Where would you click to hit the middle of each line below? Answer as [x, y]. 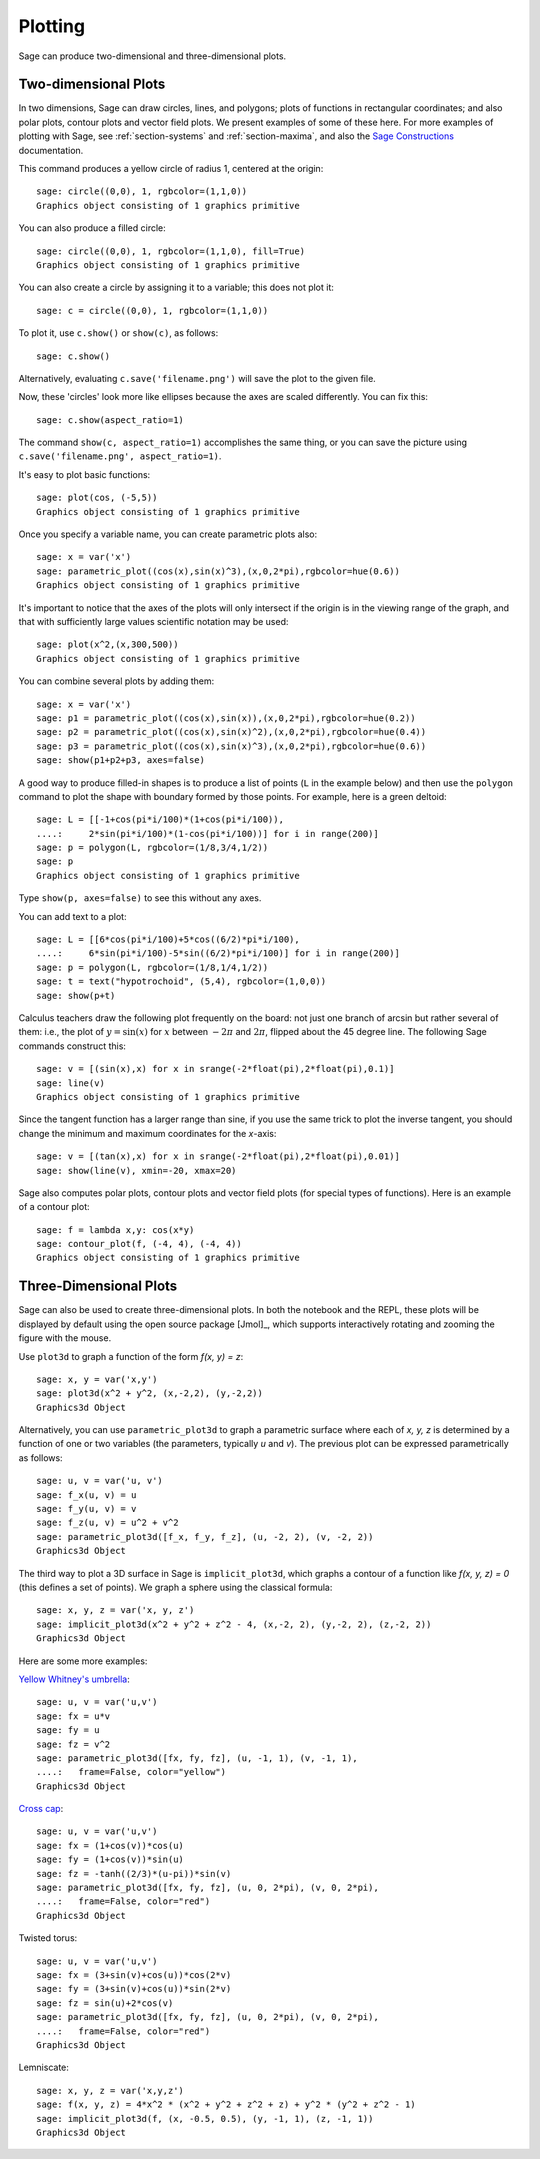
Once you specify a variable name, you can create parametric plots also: [168, 534]
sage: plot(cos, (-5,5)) [97, 498]
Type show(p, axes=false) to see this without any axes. [140, 898]
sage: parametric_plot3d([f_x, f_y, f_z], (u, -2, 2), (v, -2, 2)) [205, 1536]
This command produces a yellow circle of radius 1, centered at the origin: [171, 169]
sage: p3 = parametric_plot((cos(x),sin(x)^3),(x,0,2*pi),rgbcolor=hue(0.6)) [231, 746]
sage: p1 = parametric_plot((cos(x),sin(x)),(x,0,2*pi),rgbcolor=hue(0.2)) [226, 718]
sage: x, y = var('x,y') [97, 1379]
